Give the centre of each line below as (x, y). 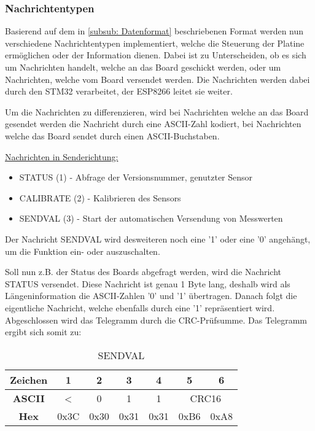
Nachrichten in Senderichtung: (62, 156)
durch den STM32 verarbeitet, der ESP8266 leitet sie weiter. (119, 91)
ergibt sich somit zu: (43, 332)
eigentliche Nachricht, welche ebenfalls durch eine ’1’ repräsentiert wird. (140, 307)
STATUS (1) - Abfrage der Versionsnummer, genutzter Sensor (136, 177)
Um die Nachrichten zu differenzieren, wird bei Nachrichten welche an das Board (157, 111)
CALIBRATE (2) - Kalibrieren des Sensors (100, 197)
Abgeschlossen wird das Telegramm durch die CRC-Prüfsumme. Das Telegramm (156, 320)
